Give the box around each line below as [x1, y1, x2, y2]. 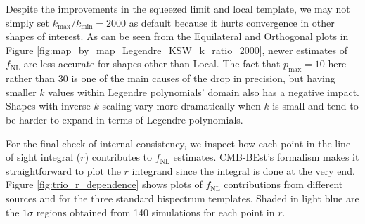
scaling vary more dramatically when [102, 98, 261, 113]
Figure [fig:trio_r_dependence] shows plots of [6, 177, 203, 192]
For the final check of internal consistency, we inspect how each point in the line [6, 136, 351, 150]
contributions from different [224, 177, 343, 192]
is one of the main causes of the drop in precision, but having [71, 71, 335, 86]
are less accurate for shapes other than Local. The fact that [23, 56, 281, 71]
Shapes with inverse [6, 98, 91, 113]
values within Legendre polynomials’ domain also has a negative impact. [48, 84, 359, 99]
